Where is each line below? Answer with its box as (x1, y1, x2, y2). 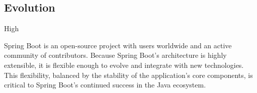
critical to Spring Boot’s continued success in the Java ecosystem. (4, 79, 206, 90)
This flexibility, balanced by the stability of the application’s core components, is (4, 69, 253, 80)
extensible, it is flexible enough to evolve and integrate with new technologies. (4, 59, 244, 70)
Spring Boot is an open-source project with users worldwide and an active (4, 40, 232, 50)
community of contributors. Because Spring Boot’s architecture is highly (4, 50, 227, 60)
